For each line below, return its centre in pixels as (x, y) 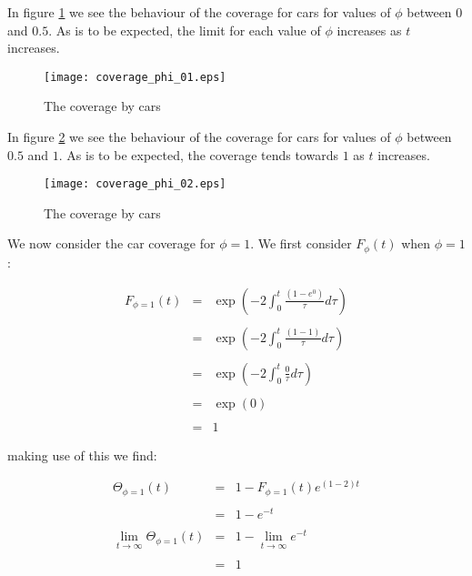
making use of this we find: (82, 455)
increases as (369, 30)
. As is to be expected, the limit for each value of (185, 30)
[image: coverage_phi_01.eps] (135, 77)
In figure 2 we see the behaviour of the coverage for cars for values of (199, 137)
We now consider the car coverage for (111, 243)
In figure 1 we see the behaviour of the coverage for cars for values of (199, 12)
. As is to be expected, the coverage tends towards (198, 154)
